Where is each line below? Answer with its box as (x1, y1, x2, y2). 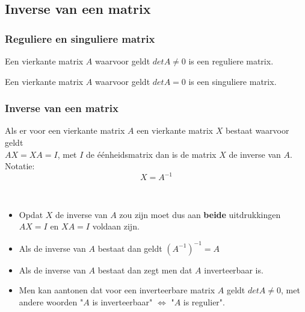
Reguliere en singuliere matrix (5, 31, 155, 46)
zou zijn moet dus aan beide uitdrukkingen (119, 208, 281, 220)
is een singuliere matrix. (188, 75, 277, 87)
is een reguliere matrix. (188, 55, 274, 67)
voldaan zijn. (92, 220, 140, 232)
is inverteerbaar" (92, 295, 153, 308)
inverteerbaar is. (204, 263, 263, 276)
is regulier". (183, 295, 225, 308)
